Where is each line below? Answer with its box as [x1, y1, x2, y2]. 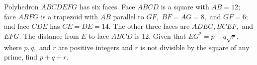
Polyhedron [4, 1, 39, 11]
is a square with [161, 1, 209, 11]
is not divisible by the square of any [140, 42, 250, 52]
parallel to [113, 11, 144, 21]
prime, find [4, 52, 37, 62]
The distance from [23, 30, 79, 41]
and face [4, 21, 29, 31]
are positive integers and [58, 42, 133, 52]
